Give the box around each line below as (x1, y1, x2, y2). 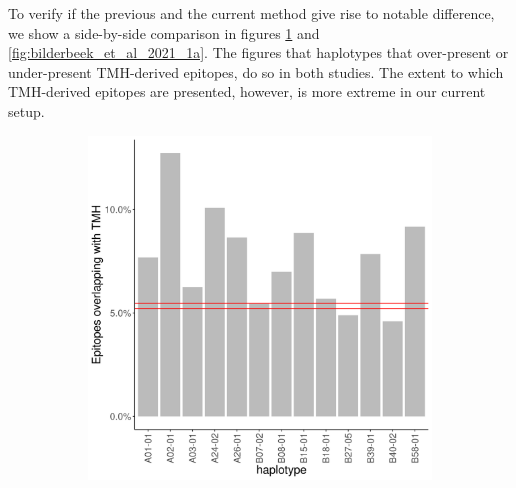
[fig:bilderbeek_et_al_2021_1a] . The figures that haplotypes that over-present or (8, 42, 509, 63)
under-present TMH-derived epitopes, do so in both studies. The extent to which (8, 61, 504, 82)
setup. (8, 100, 45, 121)
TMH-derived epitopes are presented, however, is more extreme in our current (8, 81, 486, 102)
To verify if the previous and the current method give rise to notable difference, (8, 3, 495, 23)
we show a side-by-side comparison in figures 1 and (8, 22, 320, 43)
